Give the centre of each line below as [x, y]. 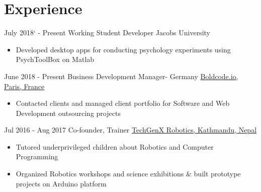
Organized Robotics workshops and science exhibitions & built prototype [128, 174]
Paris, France [24, 86]
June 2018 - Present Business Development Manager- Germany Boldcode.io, [121, 76]
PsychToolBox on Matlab [55, 59]
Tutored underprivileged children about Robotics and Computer [115, 146]
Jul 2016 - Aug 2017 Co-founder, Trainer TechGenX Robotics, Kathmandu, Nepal [130, 130]
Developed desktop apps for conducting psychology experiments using [123, 49]
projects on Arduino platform [61, 183]
